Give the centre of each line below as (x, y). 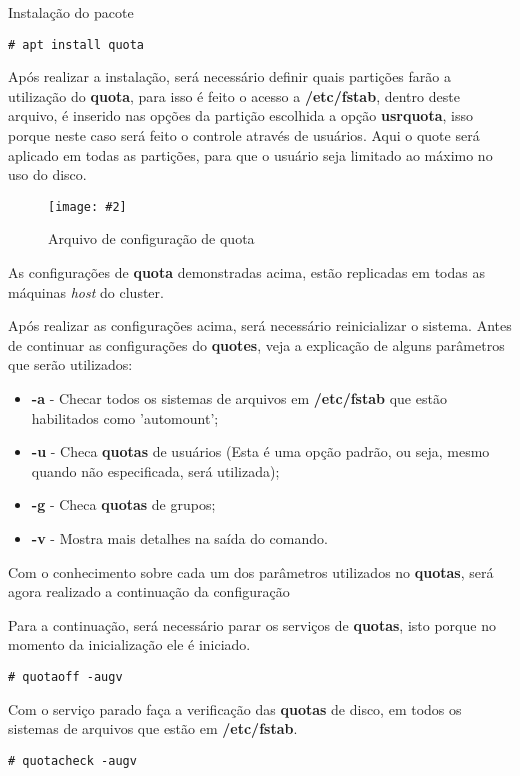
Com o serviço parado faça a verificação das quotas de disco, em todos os (235, 708)
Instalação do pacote (71, 12)
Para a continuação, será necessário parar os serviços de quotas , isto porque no (252, 624)
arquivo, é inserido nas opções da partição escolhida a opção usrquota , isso (240, 115)
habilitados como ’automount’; (125, 417)
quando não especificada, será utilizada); (155, 470)
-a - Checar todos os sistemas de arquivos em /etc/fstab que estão (239, 398)
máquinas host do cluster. (86, 291)
